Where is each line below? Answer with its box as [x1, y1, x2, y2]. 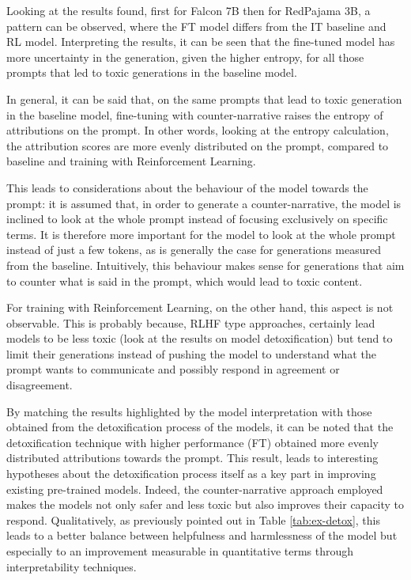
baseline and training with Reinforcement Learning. [6, 153, 256, 169]
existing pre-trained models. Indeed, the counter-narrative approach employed [6, 480, 383, 497]
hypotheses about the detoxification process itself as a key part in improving [6, 465, 376, 482]
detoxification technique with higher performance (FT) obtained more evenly [6, 434, 379, 450]
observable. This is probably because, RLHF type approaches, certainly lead [6, 314, 375, 331]
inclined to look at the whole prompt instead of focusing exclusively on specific [6, 210, 388, 227]
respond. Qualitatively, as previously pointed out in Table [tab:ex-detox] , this [6, 511, 380, 528]
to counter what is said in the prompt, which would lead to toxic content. [6, 272, 363, 289]
